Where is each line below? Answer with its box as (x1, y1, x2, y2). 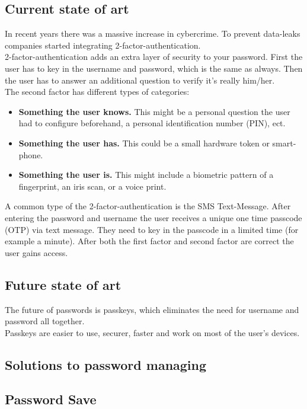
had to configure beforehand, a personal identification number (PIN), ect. (18, 117, 286, 129)
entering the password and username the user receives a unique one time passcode (5, 211, 302, 223)
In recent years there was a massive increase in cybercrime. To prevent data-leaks (5, 27, 300, 40)
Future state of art (5, 275, 121, 293)
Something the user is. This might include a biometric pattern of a (18, 168, 274, 181)
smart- (272, 136, 296, 149)
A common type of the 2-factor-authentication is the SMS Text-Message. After (5, 200, 291, 212)
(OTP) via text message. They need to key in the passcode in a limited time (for (5, 223, 299, 235)
